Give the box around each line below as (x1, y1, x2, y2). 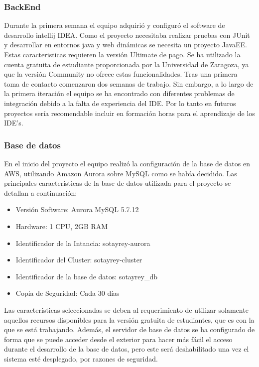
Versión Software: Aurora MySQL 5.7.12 (15, 204, 139, 215)
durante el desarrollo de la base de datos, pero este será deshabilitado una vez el (4, 344, 249, 354)
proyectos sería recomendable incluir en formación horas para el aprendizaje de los (4, 108, 255, 118)
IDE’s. (4, 118, 23, 128)
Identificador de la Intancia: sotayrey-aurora (15, 238, 150, 248)
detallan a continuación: (4, 187, 77, 198)
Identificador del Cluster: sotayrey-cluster (15, 254, 142, 265)
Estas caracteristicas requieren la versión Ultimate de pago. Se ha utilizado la (4, 49, 241, 59)
